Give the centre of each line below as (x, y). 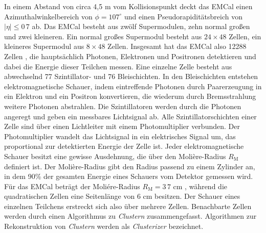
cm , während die (200, 186)
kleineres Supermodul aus (44, 46)
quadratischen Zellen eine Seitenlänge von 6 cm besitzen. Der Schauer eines (122, 196)
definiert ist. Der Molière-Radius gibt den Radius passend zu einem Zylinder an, (130, 166)
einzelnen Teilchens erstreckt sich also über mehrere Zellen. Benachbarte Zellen (128, 206)
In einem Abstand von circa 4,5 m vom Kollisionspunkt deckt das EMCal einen (128, 6)
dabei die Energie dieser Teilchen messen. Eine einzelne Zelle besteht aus (118, 66)
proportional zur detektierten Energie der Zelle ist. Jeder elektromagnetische (124, 146)
